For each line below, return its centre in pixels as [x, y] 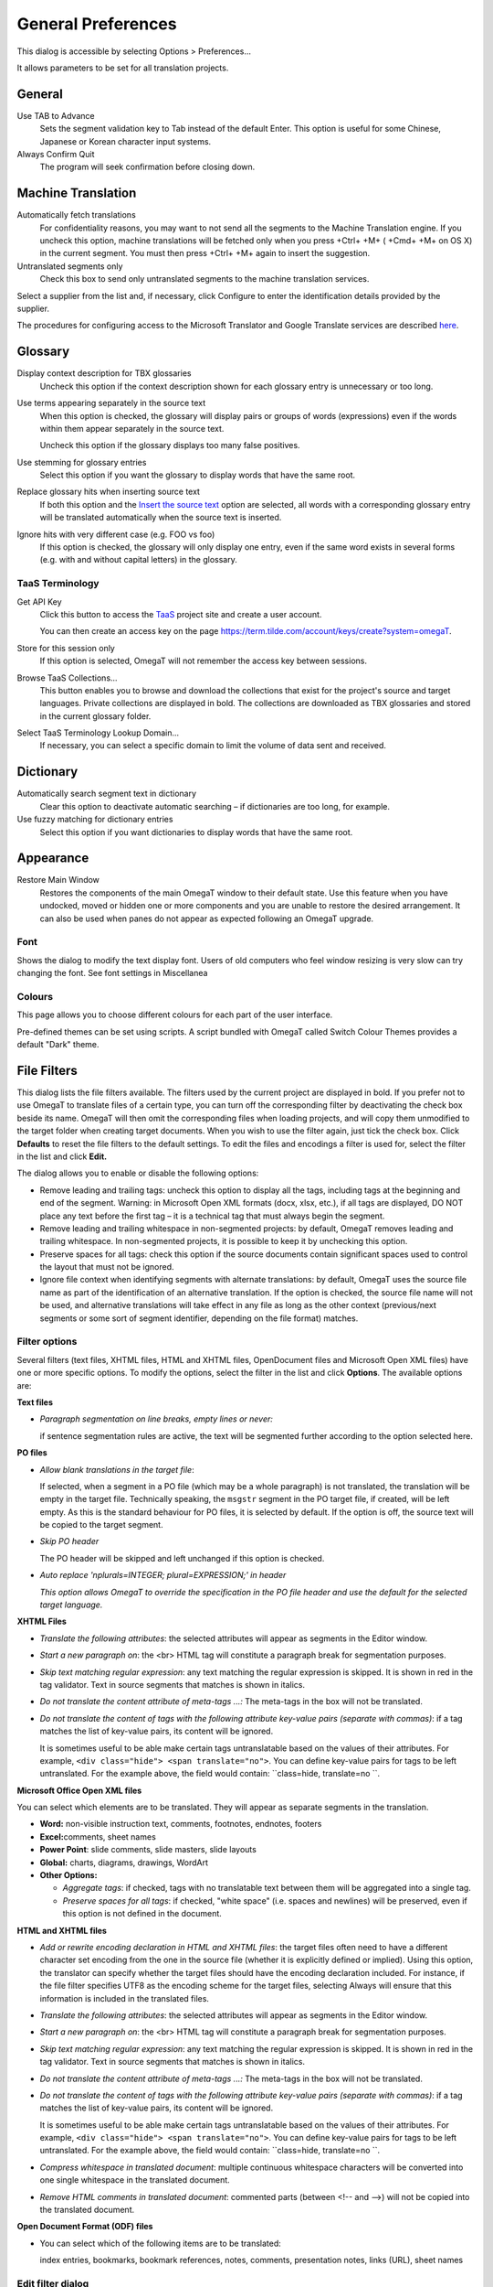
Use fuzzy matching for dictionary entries [95, 820]
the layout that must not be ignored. [107, 1267]
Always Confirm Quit [56, 155]
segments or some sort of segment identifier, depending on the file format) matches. [199, 1318]
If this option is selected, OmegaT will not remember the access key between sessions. [203, 661]
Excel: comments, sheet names [98, 1836]
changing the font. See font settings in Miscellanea [112, 973]
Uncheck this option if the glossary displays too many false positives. [170, 446]
